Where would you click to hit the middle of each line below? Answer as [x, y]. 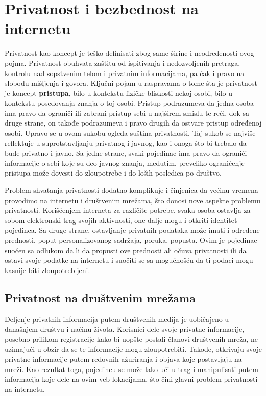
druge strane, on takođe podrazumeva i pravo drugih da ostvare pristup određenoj [133, 123]
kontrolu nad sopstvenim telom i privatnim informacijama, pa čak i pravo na [125, 73]
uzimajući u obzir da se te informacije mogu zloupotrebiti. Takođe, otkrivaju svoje [133, 349]
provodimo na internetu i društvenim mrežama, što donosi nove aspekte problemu [133, 200]
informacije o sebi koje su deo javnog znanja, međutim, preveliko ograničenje [125, 163]
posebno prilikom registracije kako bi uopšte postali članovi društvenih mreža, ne [131, 339]
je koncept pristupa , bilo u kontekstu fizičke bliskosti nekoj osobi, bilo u [119, 93]
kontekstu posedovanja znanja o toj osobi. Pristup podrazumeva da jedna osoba [129, 103]
